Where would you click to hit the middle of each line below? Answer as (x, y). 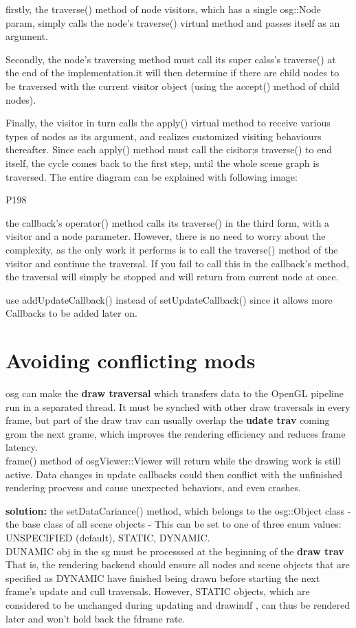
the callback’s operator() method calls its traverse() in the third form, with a (168, 222)
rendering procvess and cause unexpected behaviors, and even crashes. (153, 487)
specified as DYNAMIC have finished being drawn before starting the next (163, 577)
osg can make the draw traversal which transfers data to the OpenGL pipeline (175, 393)
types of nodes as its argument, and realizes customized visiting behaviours (164, 136)
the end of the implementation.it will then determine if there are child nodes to (173, 72)
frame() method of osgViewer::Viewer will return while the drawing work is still (173, 460)
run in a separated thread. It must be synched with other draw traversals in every (178, 406)
